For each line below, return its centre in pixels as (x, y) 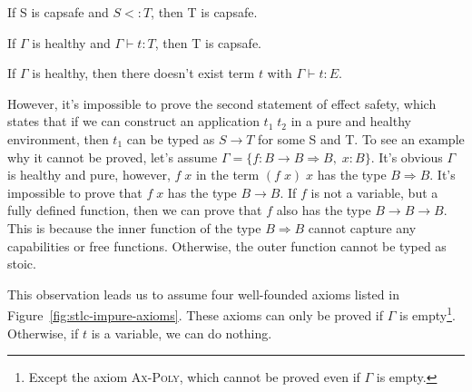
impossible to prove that (75, 192)
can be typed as (171, 138)
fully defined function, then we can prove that (135, 210)
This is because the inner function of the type (134, 227)
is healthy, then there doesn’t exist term (143, 73)
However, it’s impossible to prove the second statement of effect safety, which (222, 103)
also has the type (324, 210)
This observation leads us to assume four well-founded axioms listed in (203, 294)
